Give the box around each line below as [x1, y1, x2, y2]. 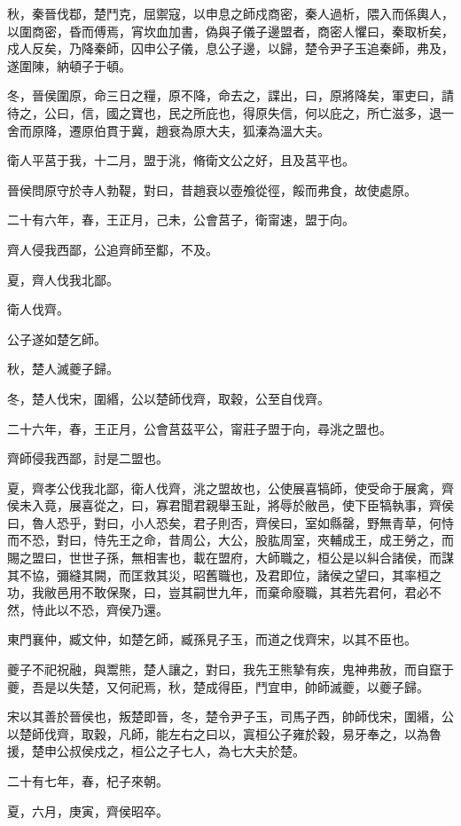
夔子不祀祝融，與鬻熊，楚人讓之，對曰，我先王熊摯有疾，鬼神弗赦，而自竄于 [7, 660, 454, 679]
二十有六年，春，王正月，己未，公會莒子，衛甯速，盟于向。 [7, 210, 355, 229]
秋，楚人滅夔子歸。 [7, 359, 119, 378]
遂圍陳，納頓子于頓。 [7, 56, 131, 75]
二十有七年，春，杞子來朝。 [7, 772, 168, 790]
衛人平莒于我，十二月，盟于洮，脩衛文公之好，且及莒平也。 [7, 151, 355, 169]
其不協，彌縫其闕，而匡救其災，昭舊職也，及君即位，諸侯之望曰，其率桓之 [7, 565, 441, 584]
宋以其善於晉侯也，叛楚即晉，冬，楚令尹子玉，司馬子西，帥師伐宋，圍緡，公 [7, 707, 454, 726]
